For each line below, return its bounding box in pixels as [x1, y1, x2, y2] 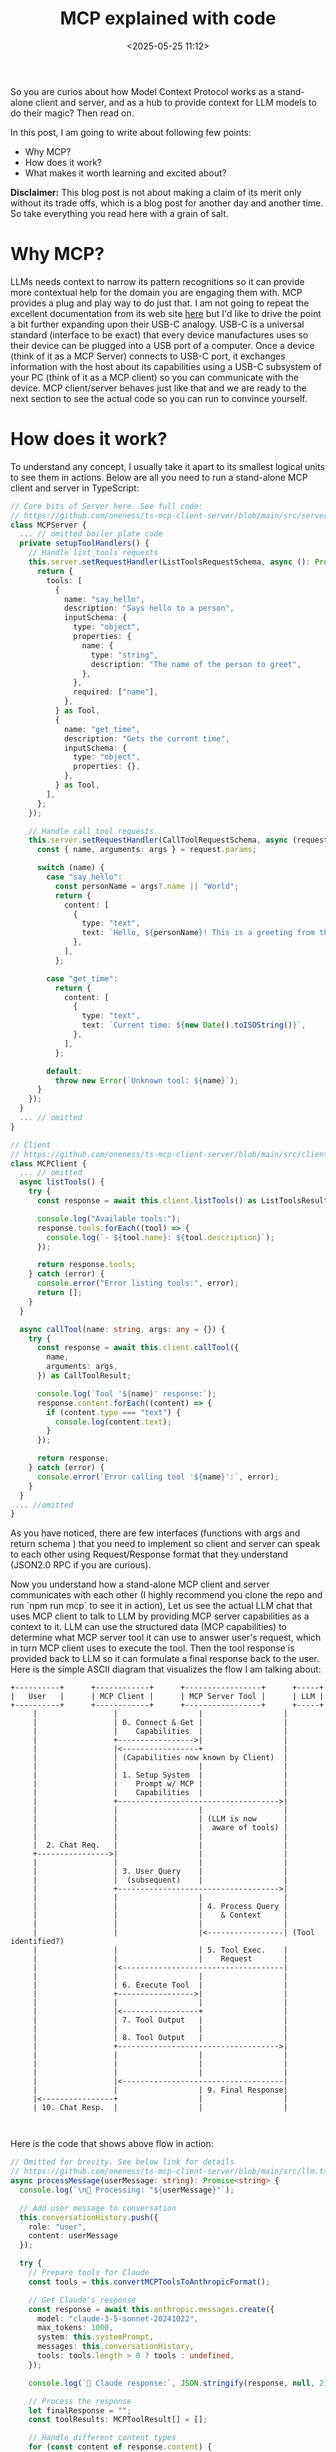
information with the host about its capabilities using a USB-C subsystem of [10, 360, 322, 372]
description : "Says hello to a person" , [63, 603, 235, 614]
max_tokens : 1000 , [36, 2323, 114, 2333]
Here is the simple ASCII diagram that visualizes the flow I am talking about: [10, 1663, 322, 1676]
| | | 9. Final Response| [32, 2085, 288, 2096]
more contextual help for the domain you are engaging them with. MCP [10, 286, 303, 298]
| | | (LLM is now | [32, 1814, 288, 1824]
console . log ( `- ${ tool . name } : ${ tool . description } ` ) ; [46, 1232, 275, 1242]
